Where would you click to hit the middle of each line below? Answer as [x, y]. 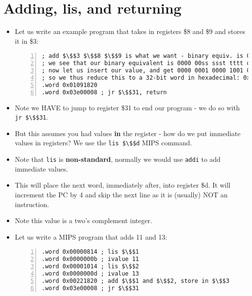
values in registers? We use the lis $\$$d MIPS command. [103, 143]
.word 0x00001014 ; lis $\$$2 [90, 267]
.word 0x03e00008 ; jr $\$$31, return [104, 92]
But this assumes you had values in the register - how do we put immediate [128, 133]
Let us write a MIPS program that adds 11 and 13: [91, 236]
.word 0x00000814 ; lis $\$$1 [90, 252]
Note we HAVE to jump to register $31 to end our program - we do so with [127, 107]
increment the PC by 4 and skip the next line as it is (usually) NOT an [121, 194]
